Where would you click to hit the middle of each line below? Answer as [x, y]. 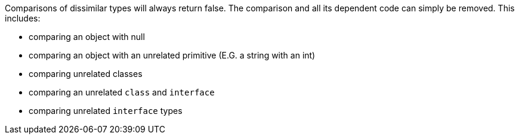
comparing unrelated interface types [106, 111]
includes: [23, 18]
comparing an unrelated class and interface [122, 92]
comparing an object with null [87, 37]
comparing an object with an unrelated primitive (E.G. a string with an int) [172, 55]
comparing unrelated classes [86, 74]
